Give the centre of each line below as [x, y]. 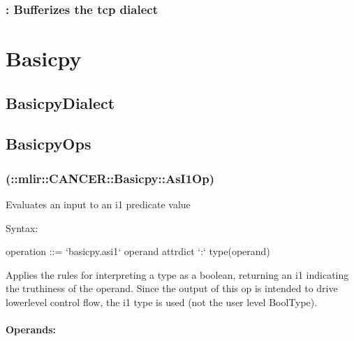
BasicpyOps [49, 144]
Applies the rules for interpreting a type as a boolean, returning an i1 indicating [177, 274]
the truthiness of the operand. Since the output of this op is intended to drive [172, 288]
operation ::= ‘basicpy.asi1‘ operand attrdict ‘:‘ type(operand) [138, 251]
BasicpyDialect [60, 102]
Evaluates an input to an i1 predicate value [98, 204]
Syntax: [22, 227]
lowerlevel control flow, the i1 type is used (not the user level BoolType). [162, 302]
